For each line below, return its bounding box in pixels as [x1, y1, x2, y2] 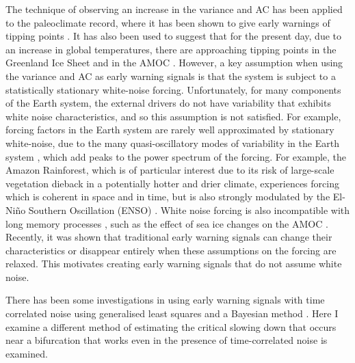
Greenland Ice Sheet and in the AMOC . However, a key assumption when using [5, 55, 343, 70]
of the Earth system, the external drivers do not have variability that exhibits [5, 96, 331, 110]
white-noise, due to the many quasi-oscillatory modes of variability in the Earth [5, 135, 339, 150]
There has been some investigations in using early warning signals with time [5, 293, 325, 307]
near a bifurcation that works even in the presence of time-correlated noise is [5, 333, 328, 347]
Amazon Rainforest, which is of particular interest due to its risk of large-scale [5, 163, 334, 177]
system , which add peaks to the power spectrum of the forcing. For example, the [5, 149, 347, 163]
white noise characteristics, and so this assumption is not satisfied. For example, [5, 109, 341, 123]
